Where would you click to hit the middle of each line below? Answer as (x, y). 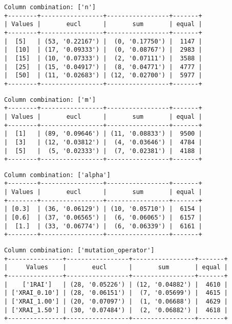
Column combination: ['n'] (50, 7)
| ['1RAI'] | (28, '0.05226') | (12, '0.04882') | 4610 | (116, 284)
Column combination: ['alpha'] (57, 175)
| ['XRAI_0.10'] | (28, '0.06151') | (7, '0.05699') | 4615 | (116, 293)
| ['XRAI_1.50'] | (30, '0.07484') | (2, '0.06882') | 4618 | (116, 310)
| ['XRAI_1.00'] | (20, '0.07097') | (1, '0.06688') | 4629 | (116, 301)
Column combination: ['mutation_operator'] (79, 251)
